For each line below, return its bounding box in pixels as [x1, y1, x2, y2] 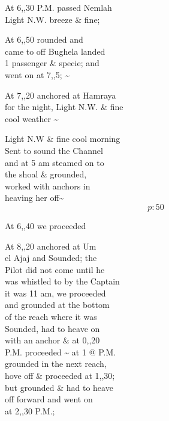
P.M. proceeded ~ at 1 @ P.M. [5, 345, 116, 358]
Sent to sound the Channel [5, 144, 103, 156]
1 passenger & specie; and [5, 57, 99, 69]
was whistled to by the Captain [5, 275, 120, 287]
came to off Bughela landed [5, 45, 105, 57]
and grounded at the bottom [5, 298, 110, 311]
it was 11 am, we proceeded [5, 286, 106, 299]
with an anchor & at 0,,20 [5, 334, 100, 346]
